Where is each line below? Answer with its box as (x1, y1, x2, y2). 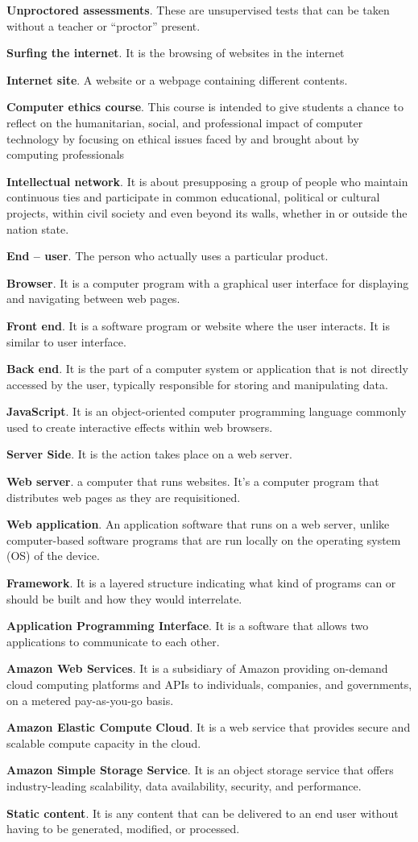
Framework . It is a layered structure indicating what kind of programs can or (6, 574, 396, 591)
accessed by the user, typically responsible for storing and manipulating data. (6, 375, 388, 392)
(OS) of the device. (6, 547, 100, 564)
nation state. (6, 220, 69, 237)
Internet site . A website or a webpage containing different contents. (6, 71, 348, 88)
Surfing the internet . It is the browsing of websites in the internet (6, 44, 345, 61)
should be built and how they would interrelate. (6, 590, 242, 607)
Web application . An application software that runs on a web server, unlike (6, 516, 390, 533)
